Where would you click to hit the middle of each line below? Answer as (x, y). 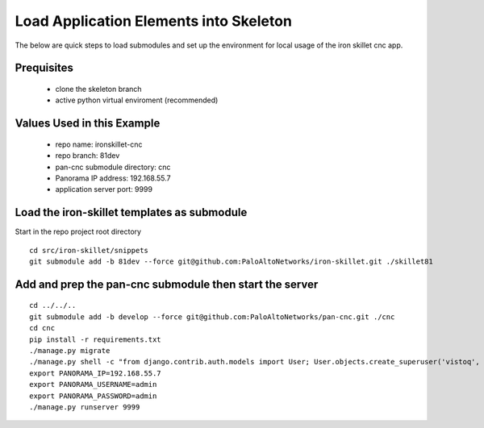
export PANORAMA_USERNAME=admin (93, 384)
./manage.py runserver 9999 (85, 407)
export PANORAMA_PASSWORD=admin (93, 396)
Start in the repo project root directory (78, 232)
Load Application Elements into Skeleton (153, 21)
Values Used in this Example (88, 124)
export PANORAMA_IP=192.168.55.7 (95, 373)
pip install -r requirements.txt (95, 339)
